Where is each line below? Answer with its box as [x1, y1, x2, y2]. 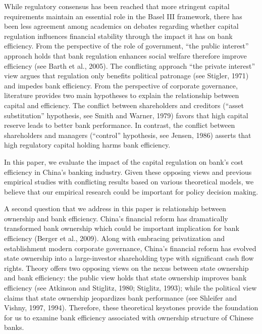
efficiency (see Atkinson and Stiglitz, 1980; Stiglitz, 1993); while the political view [4, 282, 257, 293]
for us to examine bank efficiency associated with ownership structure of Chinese [4, 312, 254, 322]
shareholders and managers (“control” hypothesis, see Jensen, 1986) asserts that [4, 129, 251, 140]
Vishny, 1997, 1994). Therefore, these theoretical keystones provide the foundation [4, 302, 258, 313]
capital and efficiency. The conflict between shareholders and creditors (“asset [4, 100, 244, 110]
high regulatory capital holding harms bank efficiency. [4, 139, 171, 150]
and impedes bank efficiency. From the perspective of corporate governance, [4, 80, 238, 90]
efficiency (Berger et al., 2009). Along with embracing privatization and [4, 233, 225, 244]
